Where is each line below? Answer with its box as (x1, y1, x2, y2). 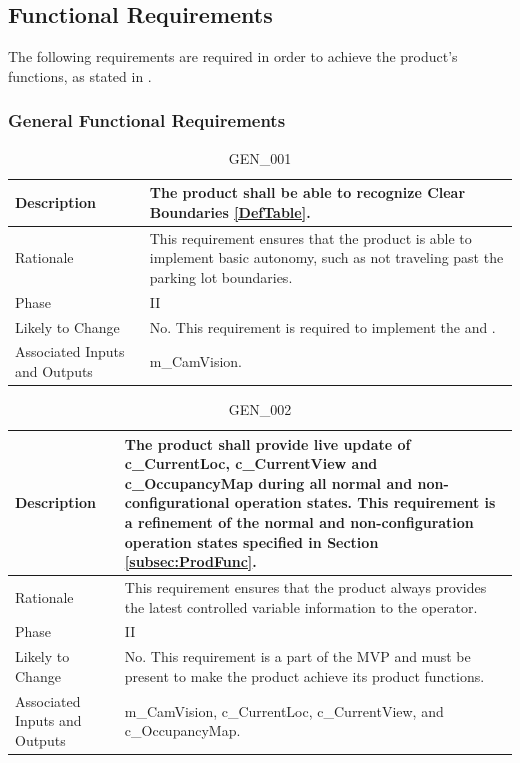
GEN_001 (228, 147, 292, 168)
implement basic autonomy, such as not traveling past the (149, 247, 504, 268)
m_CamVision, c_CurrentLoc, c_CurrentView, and (124, 700, 444, 721)
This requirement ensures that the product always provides (124, 577, 487, 598)
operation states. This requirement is (234, 492, 496, 513)
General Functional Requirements (8, 108, 286, 133)
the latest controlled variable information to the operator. (124, 596, 478, 617)
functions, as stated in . (8, 65, 152, 86)
